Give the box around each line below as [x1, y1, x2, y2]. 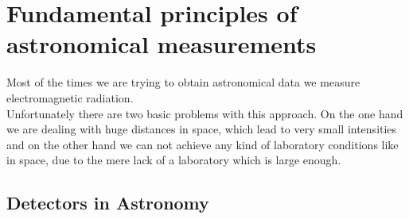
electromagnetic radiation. [6, 89, 134, 106]
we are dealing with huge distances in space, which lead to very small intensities [6, 121, 397, 137]
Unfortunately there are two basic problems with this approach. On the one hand [6, 105, 403, 121]
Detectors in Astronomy [6, 190, 209, 215]
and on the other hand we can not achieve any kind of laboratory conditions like [6, 136, 399, 152]
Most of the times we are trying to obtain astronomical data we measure [6, 74, 360, 90]
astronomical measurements [6, 28, 317, 60]
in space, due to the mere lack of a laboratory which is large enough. [6, 152, 341, 168]
